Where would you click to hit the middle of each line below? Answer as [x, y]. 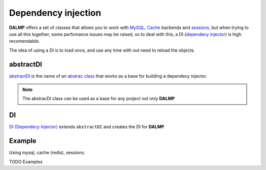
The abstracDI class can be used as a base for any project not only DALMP [99, 99]
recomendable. [24, 41]
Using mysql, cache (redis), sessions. [47, 153]
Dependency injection [55, 13]
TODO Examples [26, 162]
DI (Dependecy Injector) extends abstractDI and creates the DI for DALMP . [87, 127]
